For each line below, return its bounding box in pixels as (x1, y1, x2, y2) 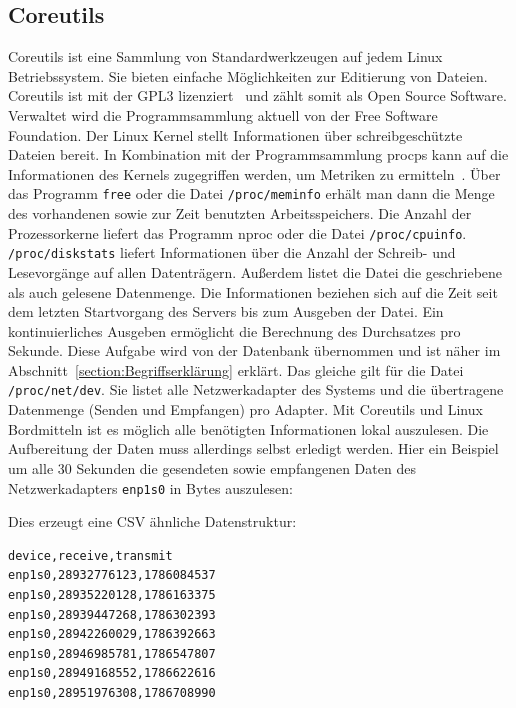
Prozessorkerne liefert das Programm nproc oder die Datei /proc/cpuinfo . (8, 222, 467, 243)
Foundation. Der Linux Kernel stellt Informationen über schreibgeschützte (8, 124, 463, 145)
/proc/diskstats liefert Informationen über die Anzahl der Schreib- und (8, 242, 456, 263)
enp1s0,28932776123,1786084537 (8, 568, 216, 583)
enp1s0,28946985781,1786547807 (8, 646, 216, 661)
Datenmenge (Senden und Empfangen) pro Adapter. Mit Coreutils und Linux (8, 399, 483, 420)
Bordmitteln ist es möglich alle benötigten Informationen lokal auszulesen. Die (8, 418, 489, 439)
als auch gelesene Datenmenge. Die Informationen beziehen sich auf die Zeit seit (8, 281, 498, 302)
